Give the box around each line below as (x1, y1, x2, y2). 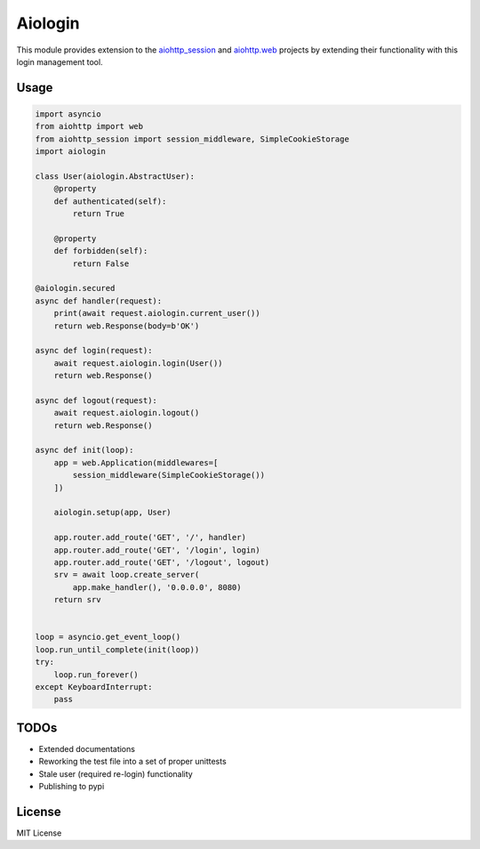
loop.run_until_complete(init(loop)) (35, 644, 200, 654)
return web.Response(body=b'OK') (53, 320, 200, 331)
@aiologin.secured (35, 283, 116, 294)
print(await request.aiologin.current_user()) (53, 308, 261, 319)
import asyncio (35, 109, 101, 119)
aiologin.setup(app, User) (53, 507, 172, 518)
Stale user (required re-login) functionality (38, 768, 193, 779)
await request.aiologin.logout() (53, 408, 200, 418)
